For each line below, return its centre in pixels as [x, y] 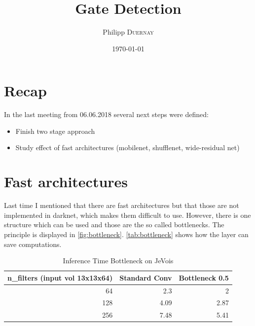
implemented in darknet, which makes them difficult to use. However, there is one [127, 215]
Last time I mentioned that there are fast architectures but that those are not [122, 205]
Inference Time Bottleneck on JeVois [118, 261]
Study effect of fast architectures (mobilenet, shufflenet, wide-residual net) [127, 147]
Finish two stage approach [55, 131]
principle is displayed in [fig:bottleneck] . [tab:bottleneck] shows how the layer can [126, 234]
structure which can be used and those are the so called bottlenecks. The [114, 224]
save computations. [33, 244]
